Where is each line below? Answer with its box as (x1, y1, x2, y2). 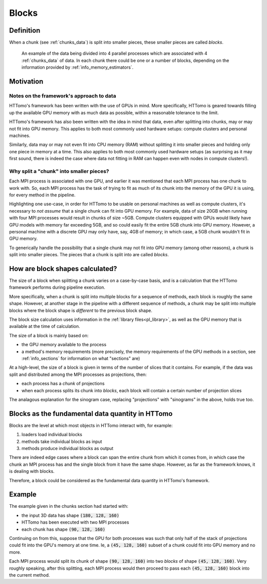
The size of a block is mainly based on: (9, 332, 89, 338)
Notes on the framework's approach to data (9, 92, 116, 99)
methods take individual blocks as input (21, 438, 102, 445)
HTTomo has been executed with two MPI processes (21, 519, 130, 525)
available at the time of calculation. (9, 323, 80, 329)
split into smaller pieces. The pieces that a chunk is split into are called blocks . (9, 252, 169, 258)
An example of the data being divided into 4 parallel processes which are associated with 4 (21, 50, 208, 56)
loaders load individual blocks (21, 432, 83, 438)
